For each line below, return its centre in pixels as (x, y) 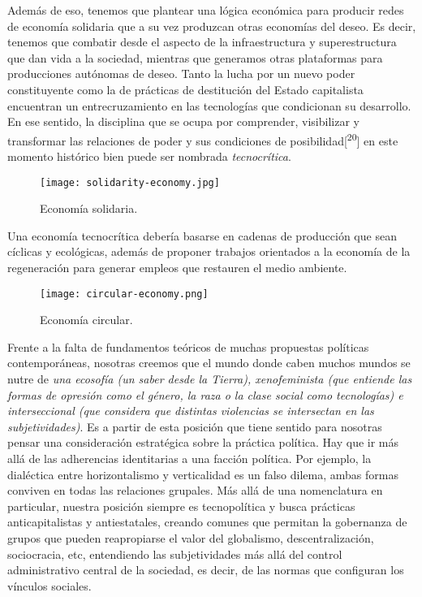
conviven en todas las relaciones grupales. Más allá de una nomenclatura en (195, 490)
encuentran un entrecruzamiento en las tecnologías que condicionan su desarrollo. (209, 105)
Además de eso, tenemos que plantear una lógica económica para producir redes (206, 10)
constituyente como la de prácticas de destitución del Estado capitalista (185, 89)
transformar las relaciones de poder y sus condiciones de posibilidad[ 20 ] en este (203, 139)
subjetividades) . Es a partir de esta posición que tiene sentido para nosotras (195, 426)
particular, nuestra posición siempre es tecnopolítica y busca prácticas (181, 506)
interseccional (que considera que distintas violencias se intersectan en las (191, 411)
